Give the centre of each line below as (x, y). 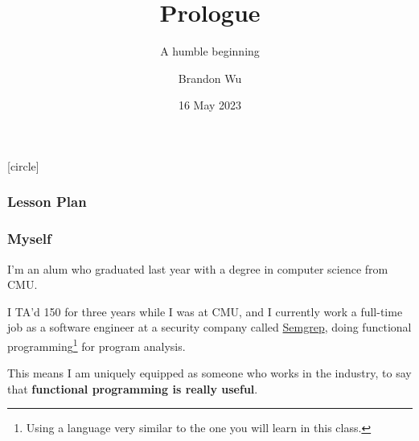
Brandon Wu (210, 78)
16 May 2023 (210, 105)
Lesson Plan (47, 202)
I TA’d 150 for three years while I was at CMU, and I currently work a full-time (205, 311)
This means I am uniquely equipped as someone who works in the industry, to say (209, 373)
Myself (29, 239)
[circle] (23, 165)
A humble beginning (210, 51)
